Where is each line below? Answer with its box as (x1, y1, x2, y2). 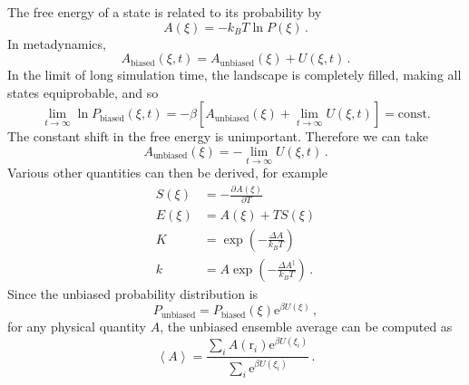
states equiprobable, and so (7, 82, 159, 101)
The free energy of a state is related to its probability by (7, 3, 322, 21)
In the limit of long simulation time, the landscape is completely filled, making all (7, 65, 462, 84)
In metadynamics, (7, 34, 106, 53)
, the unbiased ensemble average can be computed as (160, 317, 453, 336)
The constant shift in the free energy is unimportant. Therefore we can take (7, 127, 428, 146)
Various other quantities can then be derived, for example (7, 163, 328, 182)
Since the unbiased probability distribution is (7, 284, 259, 303)
